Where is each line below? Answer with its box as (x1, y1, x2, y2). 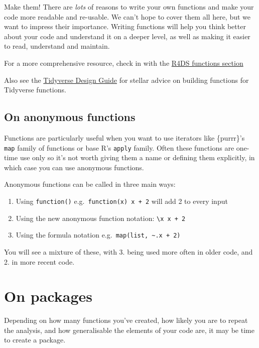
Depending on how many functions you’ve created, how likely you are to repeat (4, 315, 248, 325)
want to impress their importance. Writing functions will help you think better (4, 21, 246, 32)
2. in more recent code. (4, 256, 75, 267)
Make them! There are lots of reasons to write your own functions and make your (4, 2, 254, 12)
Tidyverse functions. (4, 84, 66, 95)
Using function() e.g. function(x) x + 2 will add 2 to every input (16, 195, 228, 206)
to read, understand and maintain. (4, 41, 110, 51)
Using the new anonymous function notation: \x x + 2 (16, 212, 186, 223)
